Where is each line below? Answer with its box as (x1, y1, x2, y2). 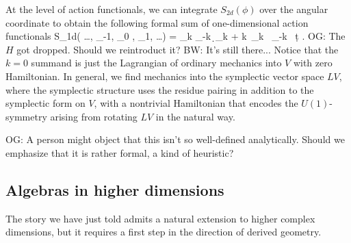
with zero (293, 55, 333, 70)
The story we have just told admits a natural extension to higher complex (5, 211, 315, 225)
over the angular (259, 2, 328, 16)
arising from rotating (50, 109, 138, 123)
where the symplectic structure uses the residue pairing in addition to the (5, 82, 314, 97)
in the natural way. (155, 109, 235, 123)
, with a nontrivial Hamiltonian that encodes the (94, 96, 298, 110)
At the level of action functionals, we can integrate (5, 2, 218, 16)
